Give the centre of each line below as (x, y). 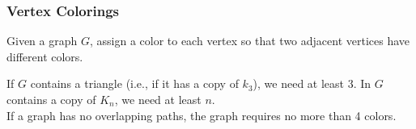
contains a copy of (51, 99)
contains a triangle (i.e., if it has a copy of (134, 83)
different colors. (45, 56)
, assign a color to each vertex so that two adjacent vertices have (250, 41)
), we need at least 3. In (312, 83)
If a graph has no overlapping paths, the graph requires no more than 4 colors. (202, 115)
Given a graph (42, 41)
